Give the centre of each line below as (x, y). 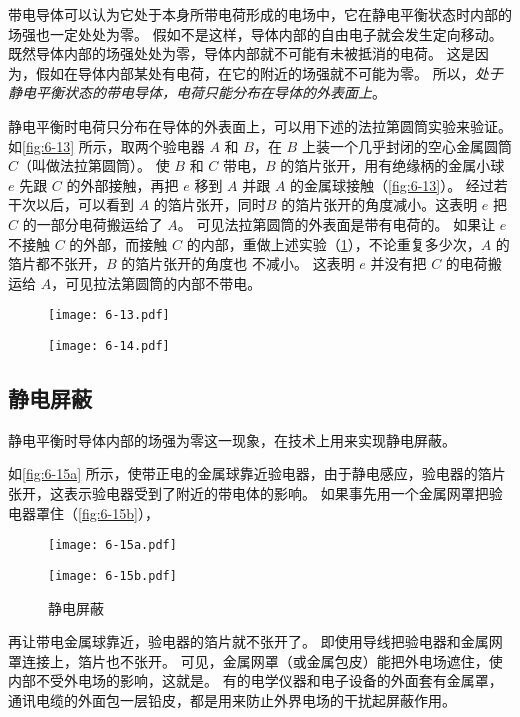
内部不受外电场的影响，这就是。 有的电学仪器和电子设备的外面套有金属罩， (255, 680)
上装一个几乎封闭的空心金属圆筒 (406, 145)
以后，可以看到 (84, 204)
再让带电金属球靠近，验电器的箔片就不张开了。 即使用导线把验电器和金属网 (255, 641)
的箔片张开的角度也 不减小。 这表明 (238, 263)
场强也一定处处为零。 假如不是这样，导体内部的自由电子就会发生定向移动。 (255, 33)
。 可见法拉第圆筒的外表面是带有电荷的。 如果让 (336, 223)
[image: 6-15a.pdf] (112, 545)
